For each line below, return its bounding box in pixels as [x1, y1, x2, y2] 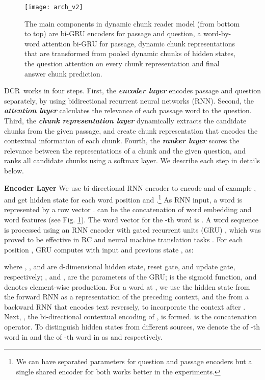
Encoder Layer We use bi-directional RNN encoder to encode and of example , [4, 182, 256, 193]
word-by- [203, 28, 231, 39]
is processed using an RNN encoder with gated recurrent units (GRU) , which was [4, 224, 261, 235]
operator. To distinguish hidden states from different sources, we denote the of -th [4, 321, 260, 332]
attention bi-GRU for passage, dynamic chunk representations [42, 38, 235, 48]
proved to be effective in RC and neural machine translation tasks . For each [4, 234, 243, 245]
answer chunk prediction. [24, 68, 102, 79]
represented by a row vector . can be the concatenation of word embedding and [4, 204, 252, 215]
